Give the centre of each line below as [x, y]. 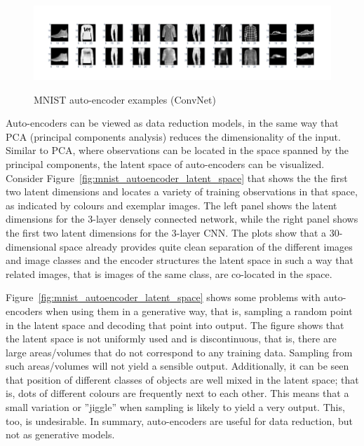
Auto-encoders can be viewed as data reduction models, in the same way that [172, 123]
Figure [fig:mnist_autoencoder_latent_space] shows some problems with [163, 297]
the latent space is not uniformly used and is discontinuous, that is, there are [171, 339]
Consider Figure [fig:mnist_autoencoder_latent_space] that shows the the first [177, 177]
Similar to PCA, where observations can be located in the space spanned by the [177, 150]
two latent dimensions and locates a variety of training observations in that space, [182, 191]
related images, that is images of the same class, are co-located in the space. [169, 273]
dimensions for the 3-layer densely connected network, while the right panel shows [182, 219]
